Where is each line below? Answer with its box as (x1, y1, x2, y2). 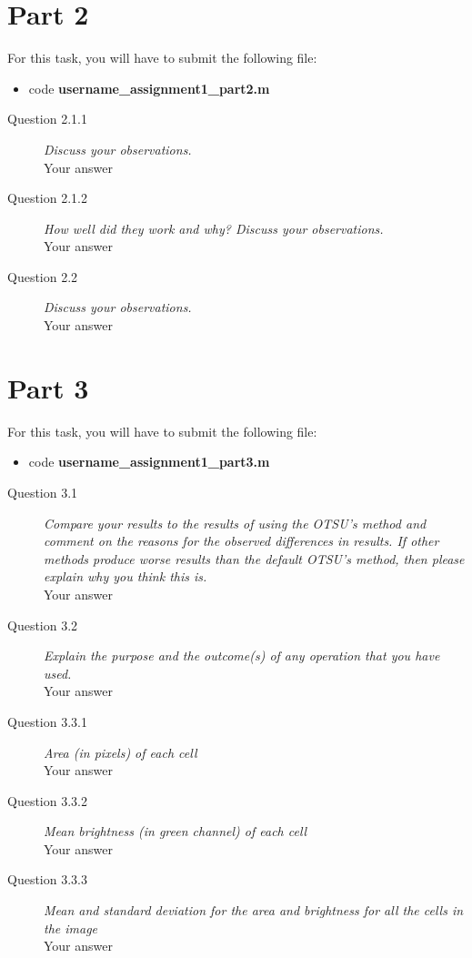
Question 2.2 (7, 267, 78, 286)
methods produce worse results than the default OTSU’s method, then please (44, 549, 465, 568)
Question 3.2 (7, 615, 78, 634)
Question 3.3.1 (7, 711, 87, 731)
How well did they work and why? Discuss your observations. (44, 218, 384, 237)
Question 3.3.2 (7, 791, 87, 810)
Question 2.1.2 (7, 188, 87, 207)
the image (44, 918, 98, 937)
